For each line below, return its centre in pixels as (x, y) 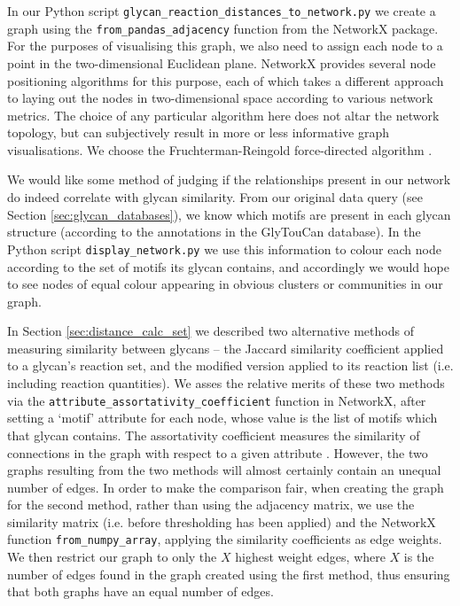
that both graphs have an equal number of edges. (140, 591)
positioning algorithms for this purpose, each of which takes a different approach (226, 80)
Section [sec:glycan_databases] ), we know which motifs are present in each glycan (229, 214)
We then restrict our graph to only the (112, 557)
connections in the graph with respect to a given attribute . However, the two (218, 452)
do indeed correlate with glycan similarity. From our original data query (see (215, 197)
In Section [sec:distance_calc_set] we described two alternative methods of (211, 331)
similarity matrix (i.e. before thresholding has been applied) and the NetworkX (222, 521)
